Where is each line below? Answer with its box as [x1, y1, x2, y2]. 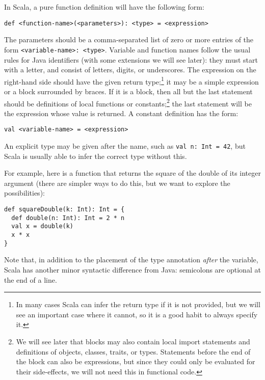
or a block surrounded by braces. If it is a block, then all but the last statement [4, 86, 253, 96]
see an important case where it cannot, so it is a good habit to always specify [16, 309, 258, 319]
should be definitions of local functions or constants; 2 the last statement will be [4, 96, 252, 108]
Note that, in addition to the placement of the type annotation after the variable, [4, 254, 258, 265]
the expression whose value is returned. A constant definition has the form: [4, 107, 238, 118]
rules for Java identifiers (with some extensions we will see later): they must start [4, 54, 258, 65]
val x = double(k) [11, 223, 74, 230]
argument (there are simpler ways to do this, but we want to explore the [4, 177, 230, 188]
